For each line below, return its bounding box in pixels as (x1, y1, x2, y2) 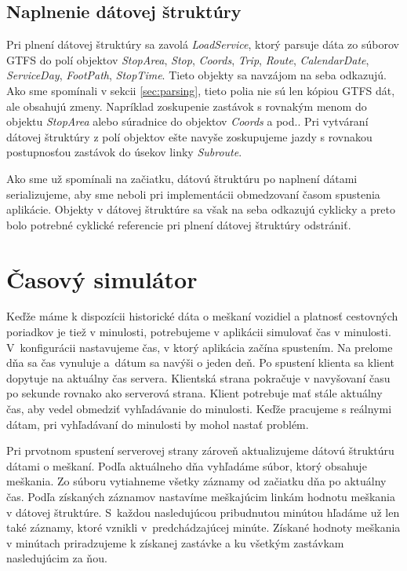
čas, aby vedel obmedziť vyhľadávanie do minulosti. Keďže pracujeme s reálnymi (6, 401, 392, 417)
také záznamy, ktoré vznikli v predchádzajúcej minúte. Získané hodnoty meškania (6, 519, 401, 536)
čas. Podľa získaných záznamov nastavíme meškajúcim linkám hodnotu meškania (6, 488, 396, 504)
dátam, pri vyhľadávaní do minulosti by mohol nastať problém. (6, 415, 309, 432)
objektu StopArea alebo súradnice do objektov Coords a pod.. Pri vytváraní (6, 113, 369, 130)
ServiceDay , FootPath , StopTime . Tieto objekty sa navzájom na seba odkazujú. (6, 67, 387, 83)
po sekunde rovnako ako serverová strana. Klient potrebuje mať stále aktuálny (6, 385, 383, 401)
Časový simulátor (6, 262, 198, 295)
